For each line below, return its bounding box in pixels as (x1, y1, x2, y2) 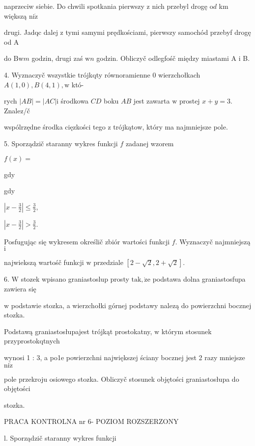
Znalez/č (4, 105, 30, 115)
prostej (179, 96, 200, 106)
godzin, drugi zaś (31, 53, 83, 63)
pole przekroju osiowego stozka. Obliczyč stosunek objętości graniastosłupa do (4, 373, 239, 384)
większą (4, 10, 27, 21)
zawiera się (4, 283, 36, 293)
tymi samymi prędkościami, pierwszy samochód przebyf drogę (65, 27, 251, 37)
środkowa (60, 96, 89, 106)
